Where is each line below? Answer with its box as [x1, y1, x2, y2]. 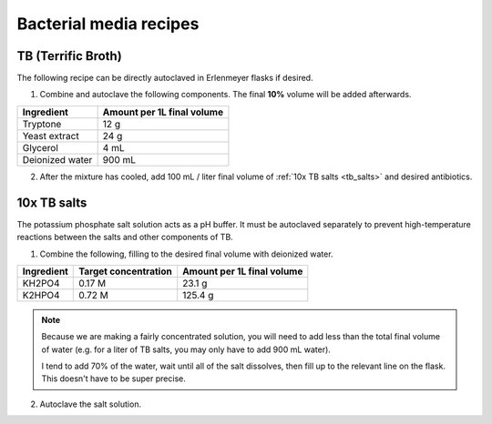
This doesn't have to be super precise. [41, 373, 186, 384]
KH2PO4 [22, 277, 60, 289]
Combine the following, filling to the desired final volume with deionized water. [39, 248, 333, 259]
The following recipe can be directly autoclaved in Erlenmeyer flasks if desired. [16, 73, 313, 84]
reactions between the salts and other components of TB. [16, 232, 234, 243]
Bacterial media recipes [16, 14, 200, 34]
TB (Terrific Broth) [16, 48, 122, 64]
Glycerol [22, 141, 58, 154]
